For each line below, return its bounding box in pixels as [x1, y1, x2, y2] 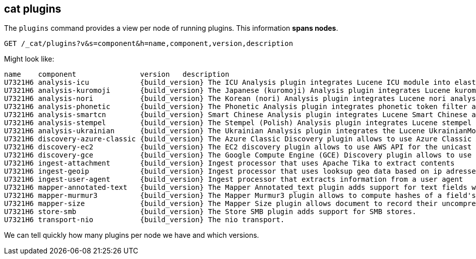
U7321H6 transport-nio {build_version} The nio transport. [4, 216, 285, 224]
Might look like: [4, 55, 54, 64]
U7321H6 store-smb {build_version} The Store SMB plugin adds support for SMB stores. [4, 208, 416, 216]
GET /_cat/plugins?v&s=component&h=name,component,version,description [4, 39, 293, 48]
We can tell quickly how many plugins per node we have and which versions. [4, 231, 259, 240]
